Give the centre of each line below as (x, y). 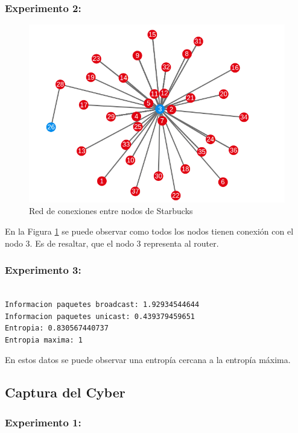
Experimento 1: (43, 422)
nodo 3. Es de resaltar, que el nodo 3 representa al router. (112, 243)
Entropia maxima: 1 (44, 340)
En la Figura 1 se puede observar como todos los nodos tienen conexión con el (149, 231)
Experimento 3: (43, 270)
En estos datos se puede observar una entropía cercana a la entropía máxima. (148, 360)
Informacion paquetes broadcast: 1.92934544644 (102, 305)
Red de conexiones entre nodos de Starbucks (111, 211)
